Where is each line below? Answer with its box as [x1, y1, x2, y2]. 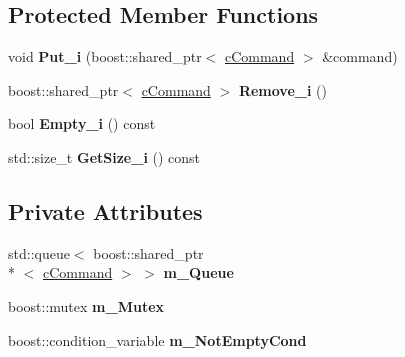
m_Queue [163, 262, 234, 283]
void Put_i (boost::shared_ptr [8, 46, 202, 67]
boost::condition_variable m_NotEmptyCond [8, 329, 307, 350]
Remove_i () [238, 79, 327, 100]
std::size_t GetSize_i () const [8, 146, 201, 167]
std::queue [8, 242, 70, 263]
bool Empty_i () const [8, 113, 156, 134]
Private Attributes [8, 195, 203, 226]
